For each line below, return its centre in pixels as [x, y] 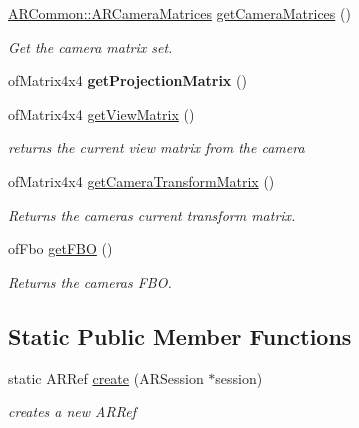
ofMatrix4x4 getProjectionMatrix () [127, 80]
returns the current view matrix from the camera [156, 147]
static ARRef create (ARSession [106, 377]
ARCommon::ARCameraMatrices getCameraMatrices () [179, 13]
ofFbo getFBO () [60, 248]
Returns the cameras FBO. [90, 281]
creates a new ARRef [72, 411]
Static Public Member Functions [180, 335]
